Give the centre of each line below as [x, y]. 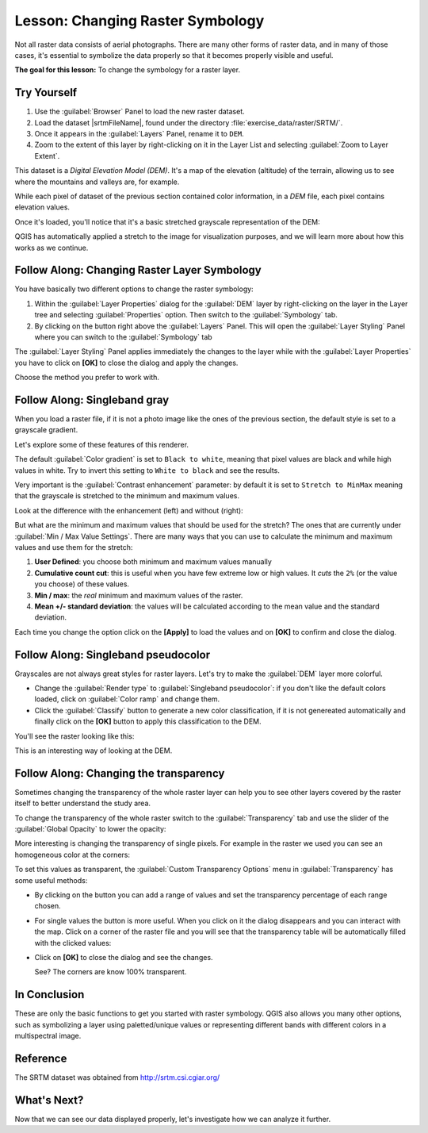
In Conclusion [50, 995]
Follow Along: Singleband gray [92, 399]
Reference [41, 1058]
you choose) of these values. [82, 584]
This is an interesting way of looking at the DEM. [94, 751]
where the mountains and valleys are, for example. [97, 182]
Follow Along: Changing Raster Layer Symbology [138, 270]
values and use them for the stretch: [74, 547]
